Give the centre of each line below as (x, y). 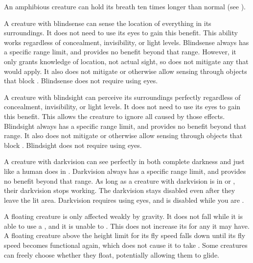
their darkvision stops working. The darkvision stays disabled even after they (120, 190)
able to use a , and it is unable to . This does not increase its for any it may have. (127, 226)
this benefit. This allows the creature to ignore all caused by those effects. (115, 116)
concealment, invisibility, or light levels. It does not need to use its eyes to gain (122, 107)
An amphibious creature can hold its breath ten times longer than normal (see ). (125, 6)
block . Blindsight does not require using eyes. (73, 145)
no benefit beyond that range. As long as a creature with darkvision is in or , (120, 180)
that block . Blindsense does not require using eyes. (81, 81)
